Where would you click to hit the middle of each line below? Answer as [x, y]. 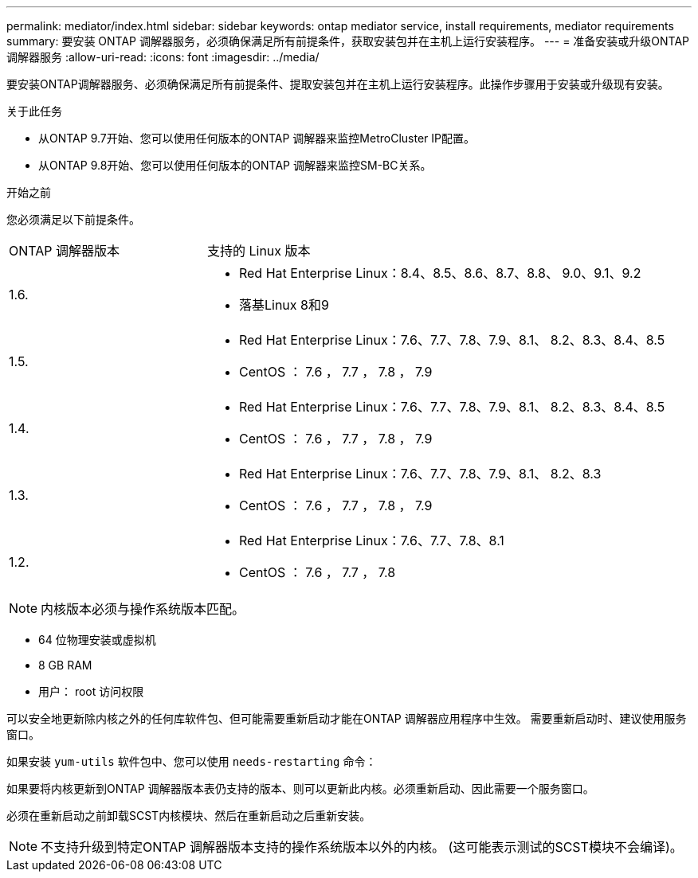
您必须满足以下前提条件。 [73, 219]
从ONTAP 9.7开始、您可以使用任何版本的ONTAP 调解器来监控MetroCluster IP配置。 [257, 138]
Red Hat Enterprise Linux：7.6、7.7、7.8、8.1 [371, 540]
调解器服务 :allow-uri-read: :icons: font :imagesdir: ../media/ [163, 57]
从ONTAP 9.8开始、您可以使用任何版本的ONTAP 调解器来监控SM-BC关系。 [235, 165]
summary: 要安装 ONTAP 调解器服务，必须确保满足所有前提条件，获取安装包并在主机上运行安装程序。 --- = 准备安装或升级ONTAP [348, 41]
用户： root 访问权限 [91, 691]
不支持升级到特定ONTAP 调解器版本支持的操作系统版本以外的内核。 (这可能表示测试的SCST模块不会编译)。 [362, 847]
